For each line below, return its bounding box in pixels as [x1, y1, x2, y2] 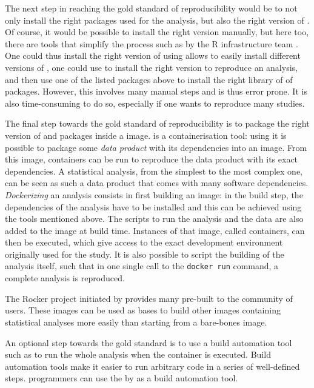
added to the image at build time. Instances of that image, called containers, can [5, 224, 305, 236]
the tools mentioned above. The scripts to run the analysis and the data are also [5, 212, 304, 225]
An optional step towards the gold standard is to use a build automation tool [5, 336, 292, 349]
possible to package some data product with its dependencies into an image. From [5, 141, 307, 153]
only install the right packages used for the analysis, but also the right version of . [5, 13, 310, 26]
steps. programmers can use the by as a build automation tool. [5, 372, 238, 384]
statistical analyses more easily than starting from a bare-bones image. [5, 315, 267, 328]
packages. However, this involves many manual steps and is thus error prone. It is [5, 85, 307, 98]
